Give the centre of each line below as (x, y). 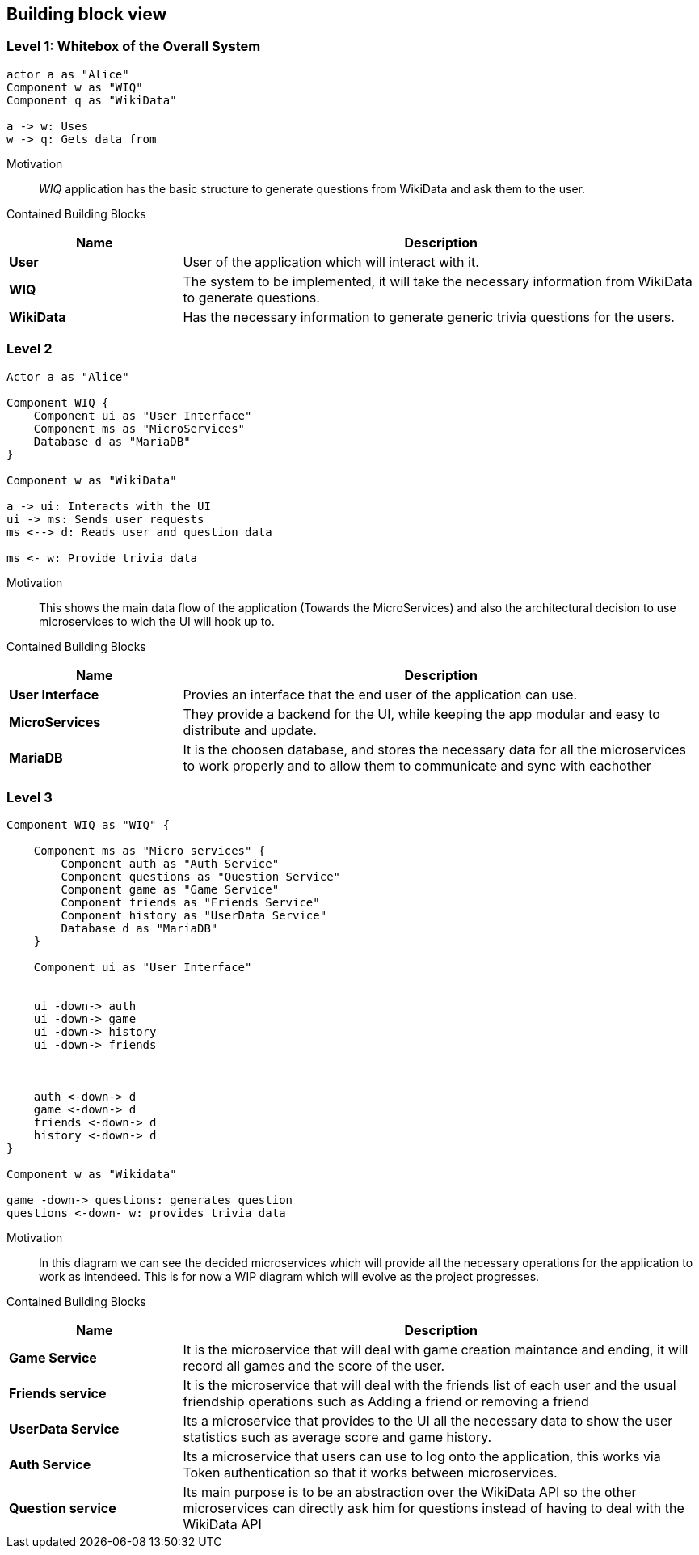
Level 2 (29, 349)
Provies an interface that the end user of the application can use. (380, 694)
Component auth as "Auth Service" (170, 864)
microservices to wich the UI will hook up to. (157, 621)
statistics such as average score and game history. (337, 1437)
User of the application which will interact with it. (331, 262)
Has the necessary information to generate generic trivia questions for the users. (429, 317)
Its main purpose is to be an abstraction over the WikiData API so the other (410, 1492)
